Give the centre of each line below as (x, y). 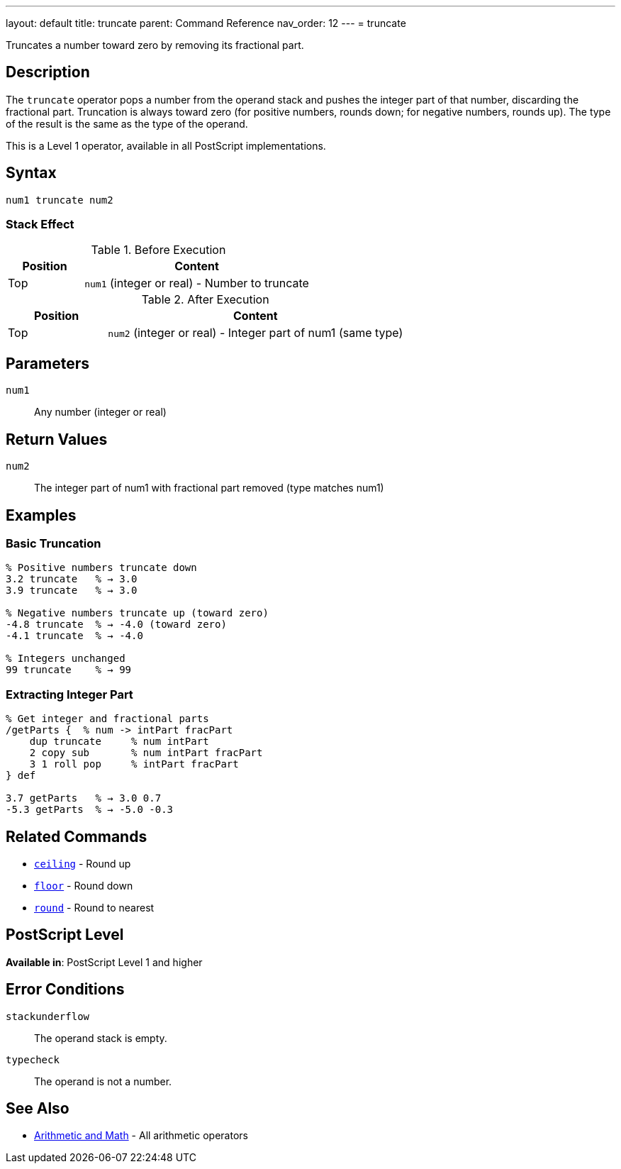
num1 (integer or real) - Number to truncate (197, 283)
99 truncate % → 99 (69, 670)
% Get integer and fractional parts (107, 719)
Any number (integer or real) (100, 412)
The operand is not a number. (103, 1081)
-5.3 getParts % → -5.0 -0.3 (90, 810)
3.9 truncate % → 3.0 (72, 591)
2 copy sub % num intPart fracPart (146, 753)
